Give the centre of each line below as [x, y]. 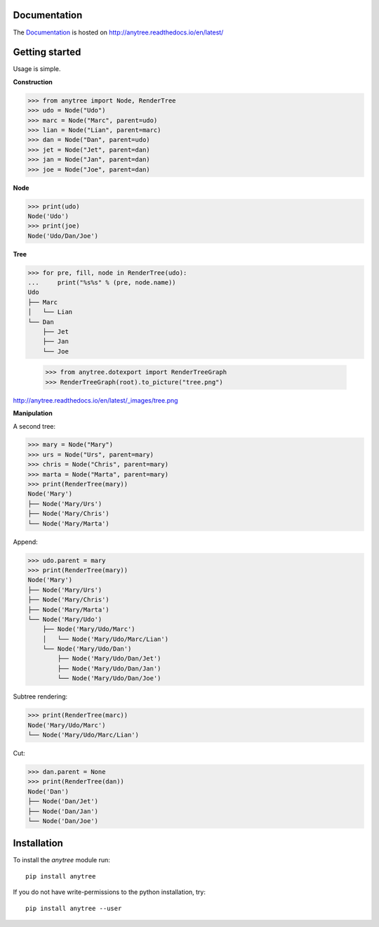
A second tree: [34, 426]
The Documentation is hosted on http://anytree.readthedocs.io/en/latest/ [118, 32]
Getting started [47, 52]
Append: [25, 542]
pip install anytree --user [74, 908]
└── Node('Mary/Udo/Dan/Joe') [109, 679]
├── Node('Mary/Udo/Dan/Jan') [109, 668]
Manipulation [33, 413]
